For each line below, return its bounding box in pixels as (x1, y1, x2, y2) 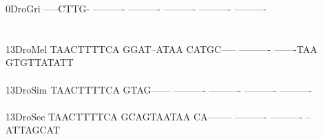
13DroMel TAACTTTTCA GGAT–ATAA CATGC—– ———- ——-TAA (6, 41, 317, 56)
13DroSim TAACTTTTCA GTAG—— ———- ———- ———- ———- (6, 82, 312, 96)
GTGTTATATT (6, 55, 74, 69)
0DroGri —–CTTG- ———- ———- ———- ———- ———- (6, 1, 267, 15)
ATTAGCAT (6, 122, 61, 137)
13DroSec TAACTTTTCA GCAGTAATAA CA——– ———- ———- (6, 109, 303, 123)
